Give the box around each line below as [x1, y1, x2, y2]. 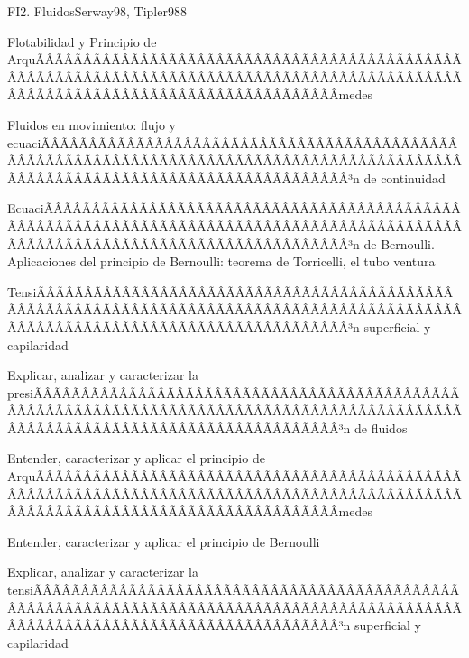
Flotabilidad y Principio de [7, 32, 157, 51]
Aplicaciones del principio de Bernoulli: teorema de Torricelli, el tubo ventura [7, 252, 436, 271]
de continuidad [363, 168, 446, 187]
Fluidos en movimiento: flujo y [7, 115, 176, 134]
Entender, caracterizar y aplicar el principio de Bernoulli [7, 532, 320, 551]
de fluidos [354, 418, 408, 437]
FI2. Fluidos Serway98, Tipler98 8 [7, 2, 187, 20]
